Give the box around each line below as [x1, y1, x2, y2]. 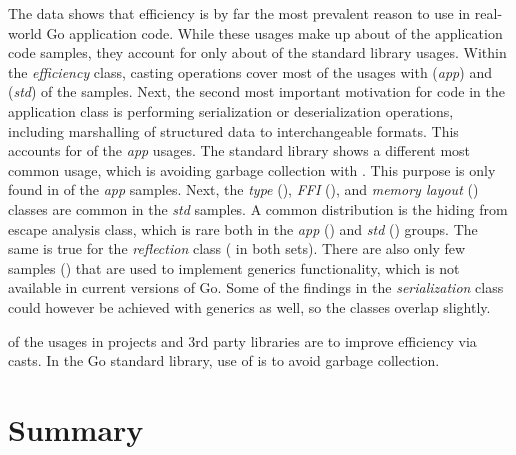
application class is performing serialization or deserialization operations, [8, 100, 454, 121]
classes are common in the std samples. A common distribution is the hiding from [8, 198, 508, 219]
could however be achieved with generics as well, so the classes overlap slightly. [8, 296, 491, 317]
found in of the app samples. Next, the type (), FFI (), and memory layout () [8, 179, 479, 200]
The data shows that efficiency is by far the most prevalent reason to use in [8, 3, 471, 23]
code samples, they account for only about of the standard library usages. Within [8, 42, 507, 63]
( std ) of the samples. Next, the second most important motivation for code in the [8, 81, 506, 102]
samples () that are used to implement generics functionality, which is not [8, 257, 460, 278]
